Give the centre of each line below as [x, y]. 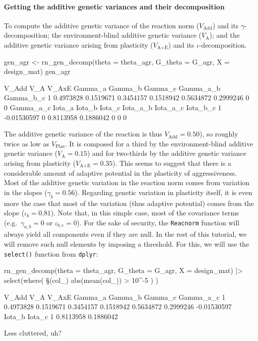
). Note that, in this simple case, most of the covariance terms [145, 213]
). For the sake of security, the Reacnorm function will [158, 222]
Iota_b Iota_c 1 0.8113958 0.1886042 [61, 316]
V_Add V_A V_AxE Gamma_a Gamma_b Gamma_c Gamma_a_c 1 [115, 297]
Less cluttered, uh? [33, 333]
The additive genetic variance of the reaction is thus [83, 134]
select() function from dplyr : [51, 253]
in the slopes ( [26, 192]
